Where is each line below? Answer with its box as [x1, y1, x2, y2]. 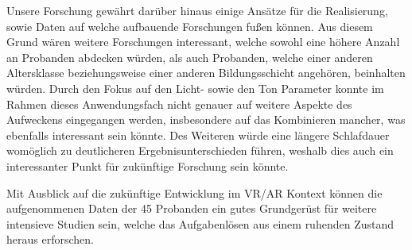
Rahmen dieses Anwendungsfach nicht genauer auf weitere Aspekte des [6, 95, 352, 112]
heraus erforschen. [6, 231, 94, 248]
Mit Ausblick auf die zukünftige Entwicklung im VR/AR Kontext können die [6, 184, 383, 201]
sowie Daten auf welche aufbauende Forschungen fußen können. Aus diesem [6, 17, 373, 34]
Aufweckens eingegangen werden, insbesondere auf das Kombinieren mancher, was [6, 111, 406, 128]
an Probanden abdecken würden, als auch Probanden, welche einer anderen [6, 48, 373, 65]
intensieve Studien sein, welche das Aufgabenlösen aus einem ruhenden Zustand [6, 215, 395, 232]
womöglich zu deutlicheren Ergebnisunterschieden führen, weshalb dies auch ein [6, 142, 394, 159]
